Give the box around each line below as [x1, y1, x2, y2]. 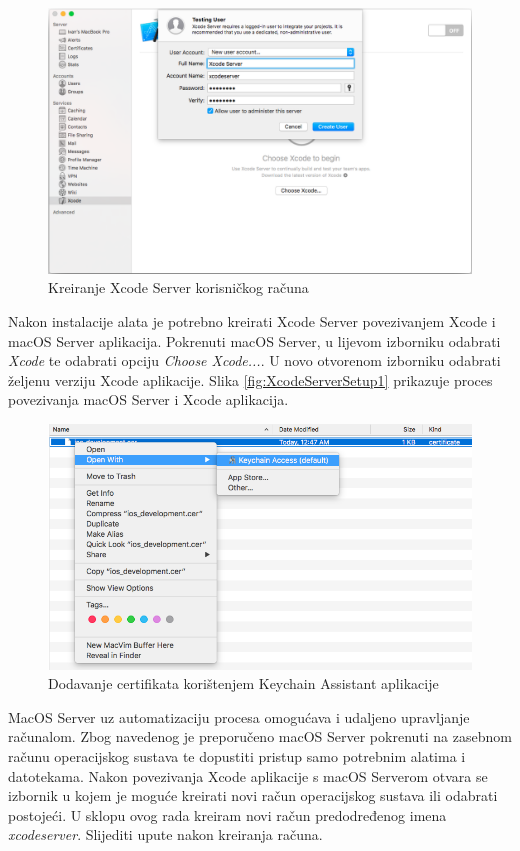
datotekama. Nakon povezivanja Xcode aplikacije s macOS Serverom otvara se [8, 765, 488, 786]
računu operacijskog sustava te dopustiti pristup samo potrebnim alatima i [8, 746, 466, 767]
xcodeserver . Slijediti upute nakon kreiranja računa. [8, 824, 323, 845]
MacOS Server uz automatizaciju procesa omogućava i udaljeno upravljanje [8, 706, 470, 727]
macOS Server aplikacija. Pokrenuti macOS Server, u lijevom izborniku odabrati [8, 330, 501, 351]
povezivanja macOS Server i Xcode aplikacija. [8, 389, 289, 410]
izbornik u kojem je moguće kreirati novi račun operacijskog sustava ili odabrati [8, 785, 498, 806]
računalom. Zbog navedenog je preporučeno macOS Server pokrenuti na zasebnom [8, 726, 512, 747]
